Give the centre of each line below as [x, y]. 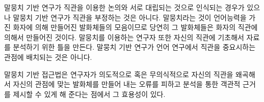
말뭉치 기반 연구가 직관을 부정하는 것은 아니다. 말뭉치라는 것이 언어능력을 [130, 17]
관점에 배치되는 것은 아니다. [48, 57]
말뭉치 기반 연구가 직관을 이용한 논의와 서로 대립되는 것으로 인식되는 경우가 [124, 7]
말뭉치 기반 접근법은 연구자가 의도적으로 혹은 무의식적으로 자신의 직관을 [119, 74]
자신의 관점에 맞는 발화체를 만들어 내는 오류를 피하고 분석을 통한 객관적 [127, 84]
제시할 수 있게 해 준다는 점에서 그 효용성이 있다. [89, 94]
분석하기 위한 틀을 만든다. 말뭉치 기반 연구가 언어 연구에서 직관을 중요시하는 [134, 47]
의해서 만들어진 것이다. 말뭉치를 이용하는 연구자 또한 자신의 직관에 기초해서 [124, 37]
